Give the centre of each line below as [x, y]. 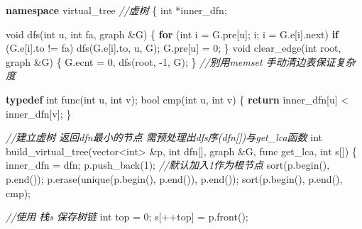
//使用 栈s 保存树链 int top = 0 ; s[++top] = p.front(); [127, 217]
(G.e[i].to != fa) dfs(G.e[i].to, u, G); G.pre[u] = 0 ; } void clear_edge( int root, [174, 48]
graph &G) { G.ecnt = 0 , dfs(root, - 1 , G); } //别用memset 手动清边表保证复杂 [181, 61]
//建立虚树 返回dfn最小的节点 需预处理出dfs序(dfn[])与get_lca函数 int [164, 137]
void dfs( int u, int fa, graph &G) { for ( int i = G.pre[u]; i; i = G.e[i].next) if [172, 34]
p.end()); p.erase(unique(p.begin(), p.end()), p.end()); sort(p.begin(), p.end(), [174, 178]
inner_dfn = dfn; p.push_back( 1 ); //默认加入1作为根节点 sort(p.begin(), [168, 165]
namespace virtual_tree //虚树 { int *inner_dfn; [116, 10]
